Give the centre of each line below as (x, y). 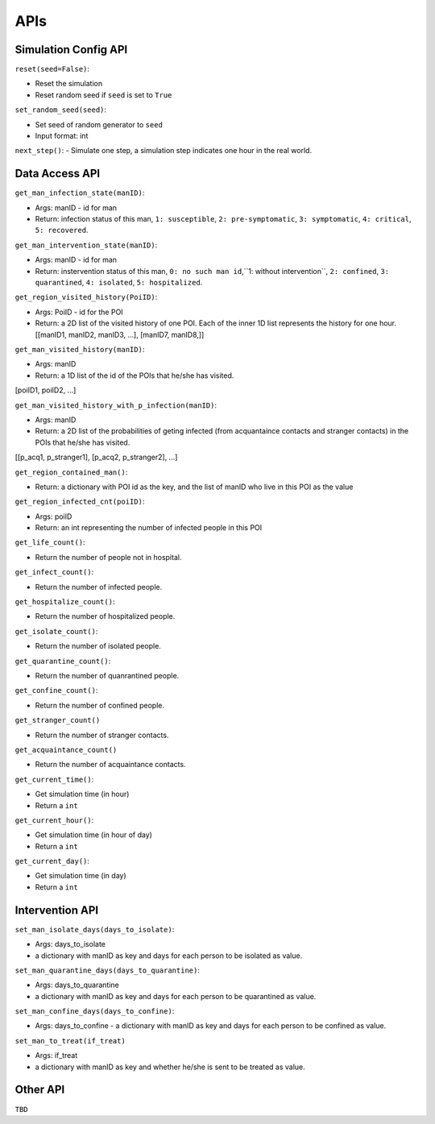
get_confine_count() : (56, 691)
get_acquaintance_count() (66, 750)
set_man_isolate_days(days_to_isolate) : (95, 929)
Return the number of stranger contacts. (102, 735)
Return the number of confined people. (100, 705)
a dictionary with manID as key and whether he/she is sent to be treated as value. (170, 1067)
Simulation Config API (71, 50)
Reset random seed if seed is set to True (104, 95)
